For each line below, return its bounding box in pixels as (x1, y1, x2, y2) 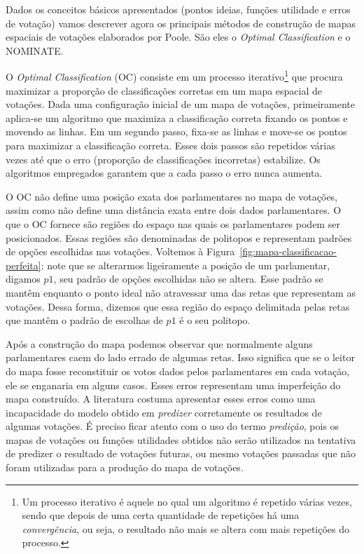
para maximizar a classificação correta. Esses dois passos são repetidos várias (6, 138, 335, 152)
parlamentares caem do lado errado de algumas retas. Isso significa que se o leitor (6, 350, 355, 365)
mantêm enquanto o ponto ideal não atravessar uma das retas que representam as (6, 285, 356, 299)
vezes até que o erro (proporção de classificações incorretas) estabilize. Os (6, 151, 321, 166)
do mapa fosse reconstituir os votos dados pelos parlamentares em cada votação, (6, 363, 350, 378)
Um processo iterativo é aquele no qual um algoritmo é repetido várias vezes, (22, 494, 352, 508)
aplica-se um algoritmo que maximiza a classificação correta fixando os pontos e (6, 110, 348, 125)
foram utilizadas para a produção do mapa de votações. (6, 460, 244, 475)
